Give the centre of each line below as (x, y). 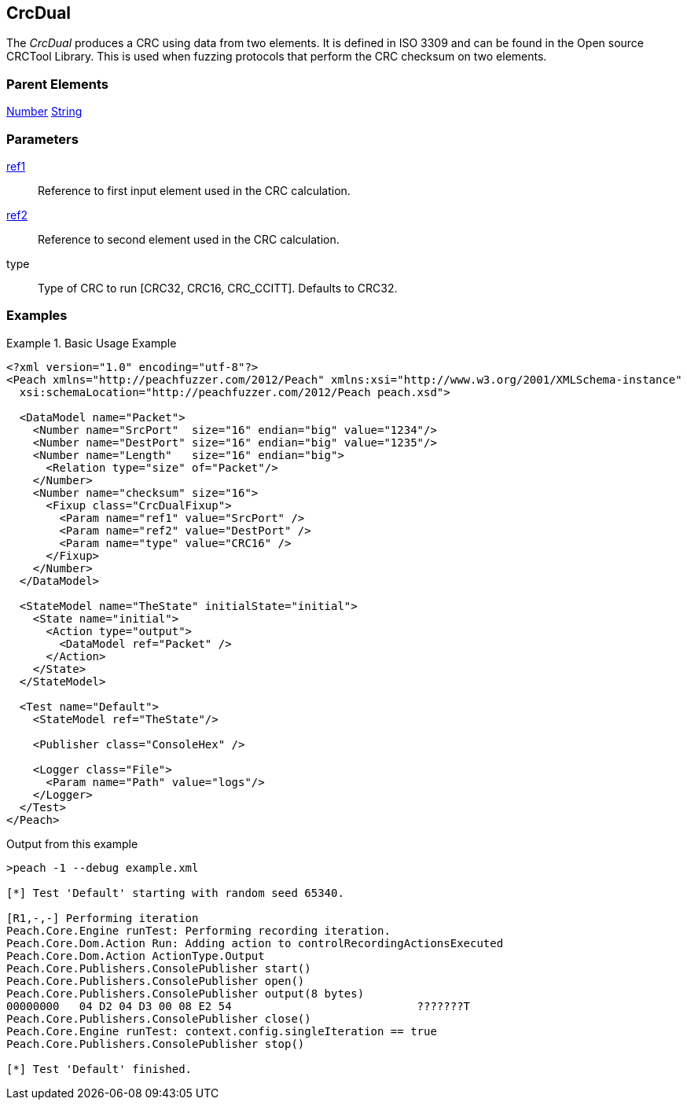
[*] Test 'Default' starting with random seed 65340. (175, 893)
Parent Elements (57, 84)
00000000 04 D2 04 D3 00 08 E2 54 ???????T (239, 1006)
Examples (37, 316)
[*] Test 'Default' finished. (99, 1069)
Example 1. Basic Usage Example (92, 343)
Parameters (42, 139)
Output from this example (72, 843)
